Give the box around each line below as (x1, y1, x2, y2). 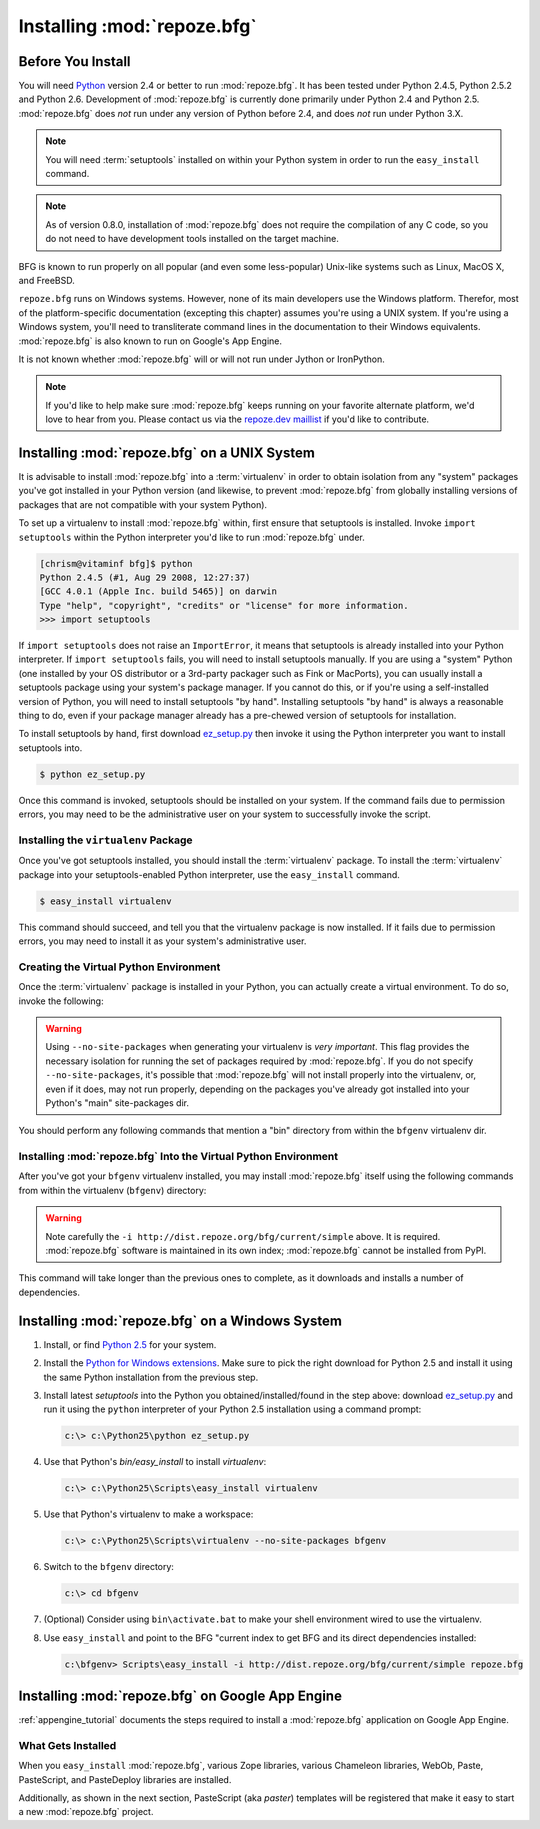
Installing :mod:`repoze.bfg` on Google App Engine (18, 1687, 342, 1704)
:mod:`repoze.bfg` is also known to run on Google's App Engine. (18, 335, 283, 347)
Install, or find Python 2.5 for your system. (43, 1338, 217, 1350)
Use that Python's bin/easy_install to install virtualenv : (43, 1456, 267, 1468)
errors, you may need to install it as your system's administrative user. (18, 935, 307, 947)
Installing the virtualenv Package (18, 833, 194, 847)
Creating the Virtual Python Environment (18, 960, 221, 974)
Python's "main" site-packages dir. (45, 1096, 190, 1109)
